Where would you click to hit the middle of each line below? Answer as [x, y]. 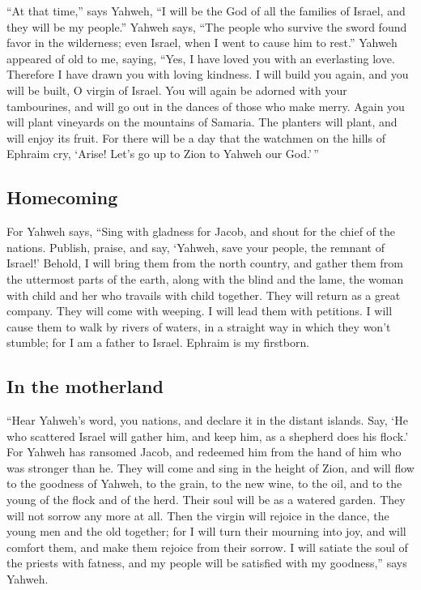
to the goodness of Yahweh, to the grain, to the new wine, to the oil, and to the [204, 483]
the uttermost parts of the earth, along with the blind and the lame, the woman [205, 278]
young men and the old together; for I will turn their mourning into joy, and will [206, 531]
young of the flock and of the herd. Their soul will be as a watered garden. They [206, 500]
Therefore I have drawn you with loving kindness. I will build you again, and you [208, 74]
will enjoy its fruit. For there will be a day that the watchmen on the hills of [196, 137]
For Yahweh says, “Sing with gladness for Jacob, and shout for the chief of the [201, 231]
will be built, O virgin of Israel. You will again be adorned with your [177, 90]
